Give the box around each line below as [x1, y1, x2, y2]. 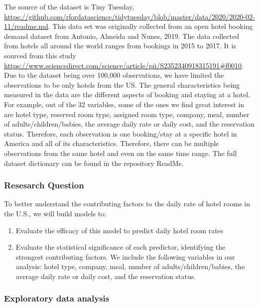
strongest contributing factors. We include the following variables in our [15, 251, 235, 262]
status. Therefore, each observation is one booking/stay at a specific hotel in [4, 128, 237, 139]
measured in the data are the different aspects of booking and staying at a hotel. [4, 89, 250, 100]
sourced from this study [4, 50, 76, 60]
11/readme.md [4, 21, 48, 31]
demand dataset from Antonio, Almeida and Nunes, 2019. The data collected [4, 30, 239, 41]
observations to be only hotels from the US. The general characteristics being [4, 79, 240, 90]
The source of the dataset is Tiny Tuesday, [4, 1, 134, 11]
